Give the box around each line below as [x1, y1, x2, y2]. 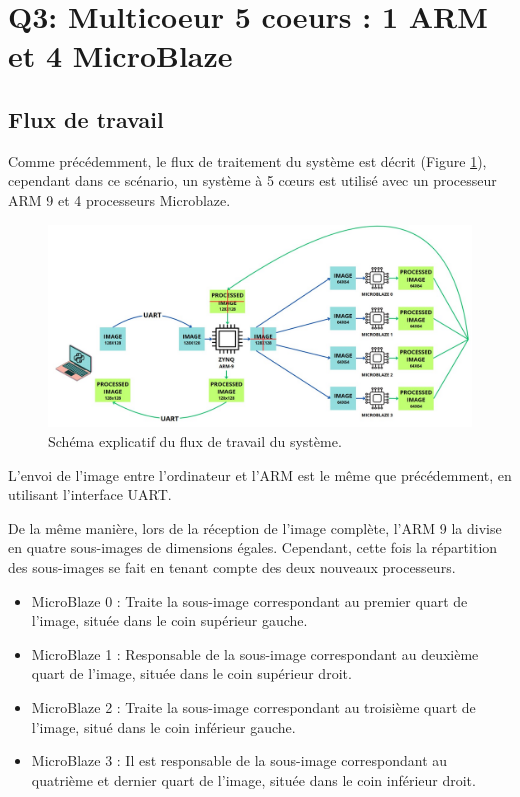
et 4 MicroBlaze [8, 35, 233, 76]
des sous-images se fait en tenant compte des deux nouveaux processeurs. [8, 557, 456, 577]
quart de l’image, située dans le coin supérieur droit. [31, 663, 352, 684]
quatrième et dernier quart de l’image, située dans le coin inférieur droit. [31, 769, 476, 790]
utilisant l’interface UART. [8, 484, 172, 505]
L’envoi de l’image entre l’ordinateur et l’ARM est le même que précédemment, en [8, 464, 512, 485]
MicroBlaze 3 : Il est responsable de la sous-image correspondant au [31, 750, 448, 771]
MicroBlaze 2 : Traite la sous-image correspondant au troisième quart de [31, 696, 476, 717]
